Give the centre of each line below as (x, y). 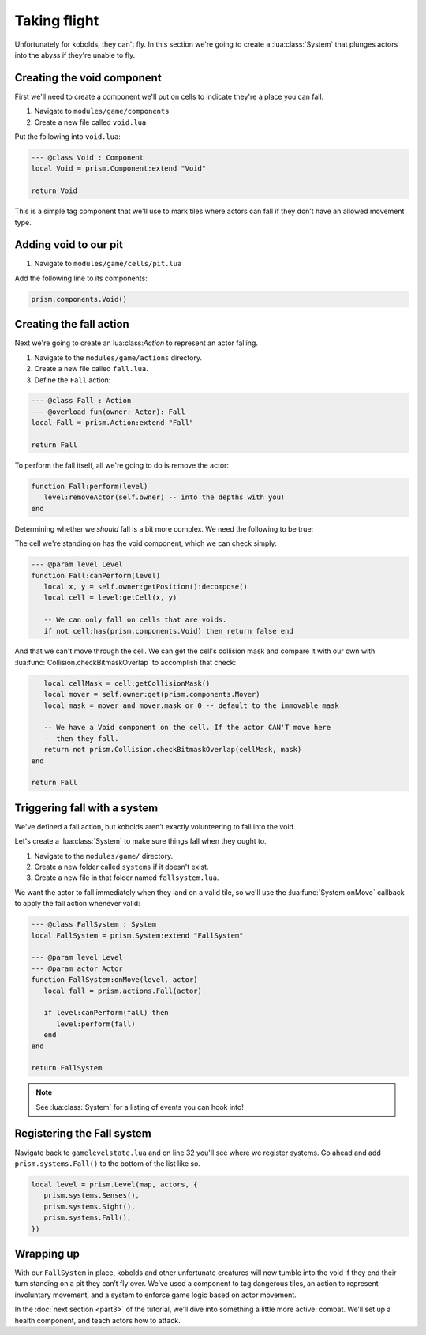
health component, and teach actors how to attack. (97, 1320)
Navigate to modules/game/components (102, 111)
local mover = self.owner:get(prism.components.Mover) (152, 694)
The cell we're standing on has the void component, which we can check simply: (146, 543)
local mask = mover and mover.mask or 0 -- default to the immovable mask (191, 705)
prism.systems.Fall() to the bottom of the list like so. (108, 1163)
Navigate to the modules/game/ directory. (104, 856)
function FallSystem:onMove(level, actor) (114, 980)
